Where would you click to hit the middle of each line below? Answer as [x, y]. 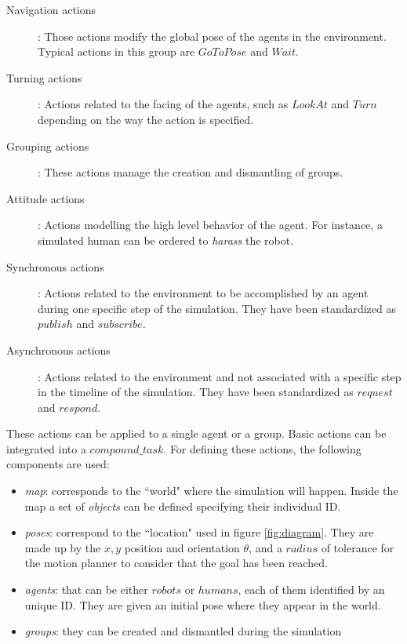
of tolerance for [358, 547]
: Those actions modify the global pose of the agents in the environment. [212, 36]
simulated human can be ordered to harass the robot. [166, 240]
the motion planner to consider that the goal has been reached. [176, 563]
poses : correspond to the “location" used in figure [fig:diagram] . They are [199, 532]
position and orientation [182, 547]
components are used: [58, 464]
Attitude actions [45, 198]
